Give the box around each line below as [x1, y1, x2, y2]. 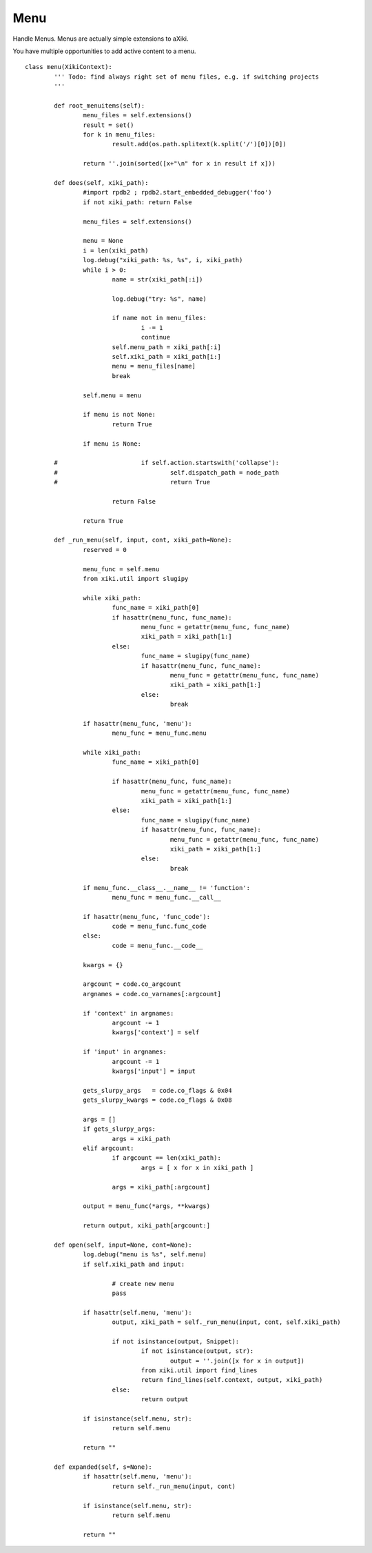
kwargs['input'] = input [112, 1067, 196, 1075]
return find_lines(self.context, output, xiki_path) [141, 1376, 323, 1384]
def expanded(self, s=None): [54, 1463, 153, 1471]
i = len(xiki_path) [83, 246, 149, 255]
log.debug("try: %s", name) [112, 295, 207, 303]
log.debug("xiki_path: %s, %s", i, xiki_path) [83, 256, 243, 264]
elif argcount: [83, 1145, 134, 1152]
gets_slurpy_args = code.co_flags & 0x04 [83, 1087, 232, 1094]
